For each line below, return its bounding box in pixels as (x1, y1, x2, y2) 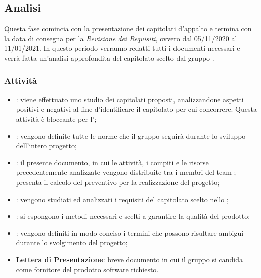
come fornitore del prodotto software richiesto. (16, 264, 159, 274)
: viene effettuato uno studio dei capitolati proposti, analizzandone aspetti (16, 94, 244, 104)
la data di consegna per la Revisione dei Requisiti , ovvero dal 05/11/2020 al (4, 33, 237, 43)
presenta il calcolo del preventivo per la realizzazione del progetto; (16, 176, 220, 187)
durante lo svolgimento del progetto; (16, 237, 128, 248)
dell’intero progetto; (16, 140, 77, 151)
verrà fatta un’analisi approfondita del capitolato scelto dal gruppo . (4, 52, 214, 63)
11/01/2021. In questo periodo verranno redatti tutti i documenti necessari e (4, 43, 240, 53)
